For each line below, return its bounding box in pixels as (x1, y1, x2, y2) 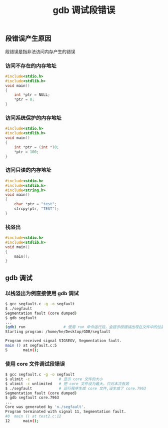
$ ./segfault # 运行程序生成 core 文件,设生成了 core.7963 (5, 386, 146, 391)
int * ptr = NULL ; (14, 92, 50, 97)
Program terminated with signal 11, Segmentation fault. (5, 409, 126, 415)
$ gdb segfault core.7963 (5, 395, 59, 400)
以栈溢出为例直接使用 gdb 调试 (5, 290, 79, 297)
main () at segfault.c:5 (5, 343, 57, 348)
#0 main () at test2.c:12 (5, 414, 61, 419)
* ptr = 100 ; (14, 149, 39, 154)
